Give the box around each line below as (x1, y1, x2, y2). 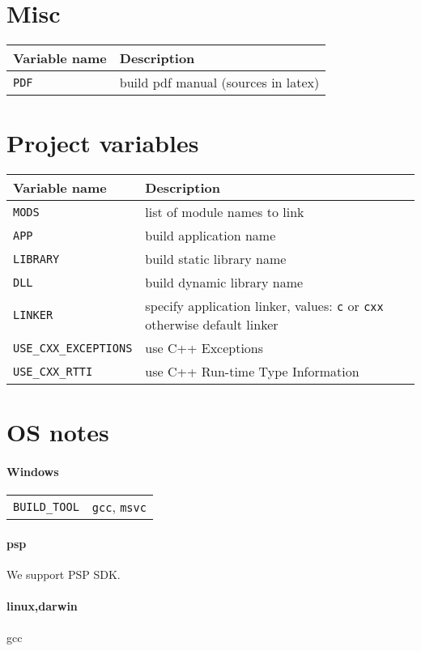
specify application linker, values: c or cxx (145, 296, 384, 316)
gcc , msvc (91, 497, 147, 517)
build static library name (145, 249, 287, 269)
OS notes (6, 415, 109, 449)
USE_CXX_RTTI (13, 364, 93, 378)
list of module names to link (145, 202, 304, 222)
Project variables (6, 126, 199, 160)
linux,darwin (6, 598, 78, 615)
